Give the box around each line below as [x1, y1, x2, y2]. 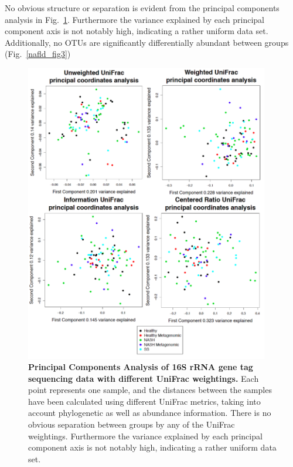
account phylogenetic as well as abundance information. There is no [28, 406, 271, 419]
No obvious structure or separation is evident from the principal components [5, 2, 280, 14]
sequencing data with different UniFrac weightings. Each [28, 372, 259, 384]
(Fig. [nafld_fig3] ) [5, 48, 71, 60]
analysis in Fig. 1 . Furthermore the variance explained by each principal [5, 13, 264, 25]
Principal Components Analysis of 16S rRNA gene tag [28, 361, 253, 373]
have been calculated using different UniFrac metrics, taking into [28, 395, 261, 407]
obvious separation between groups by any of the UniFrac [28, 418, 235, 431]
